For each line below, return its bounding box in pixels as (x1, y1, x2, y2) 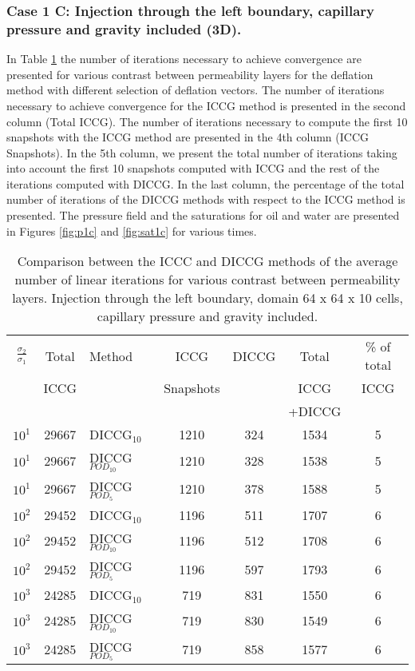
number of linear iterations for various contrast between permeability (14, 270, 401, 289)
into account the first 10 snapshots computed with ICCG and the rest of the (6, 160, 380, 177)
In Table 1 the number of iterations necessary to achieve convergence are (6, 50, 362, 67)
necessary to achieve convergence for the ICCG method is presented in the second (6, 97, 406, 113)
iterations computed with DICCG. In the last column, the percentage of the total (6, 175, 405, 192)
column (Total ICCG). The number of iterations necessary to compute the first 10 (6, 113, 408, 129)
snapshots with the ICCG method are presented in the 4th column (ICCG (6, 129, 370, 145)
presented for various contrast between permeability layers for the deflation (6, 66, 373, 82)
